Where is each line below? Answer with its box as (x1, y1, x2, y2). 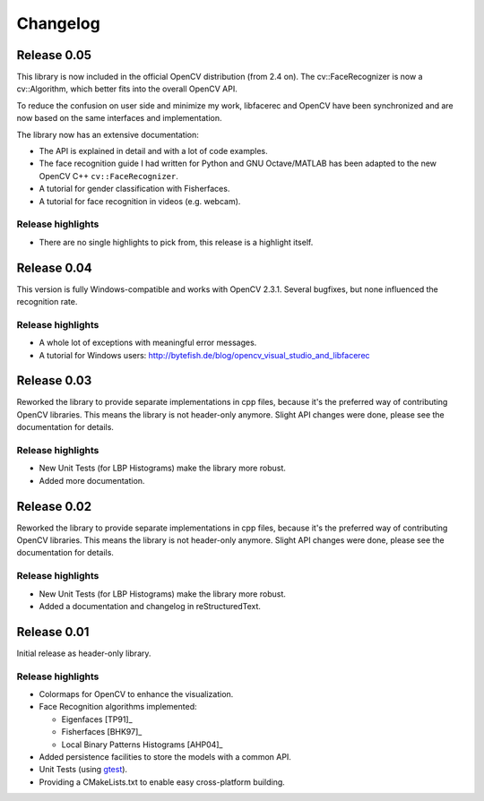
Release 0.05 (16, 47, 92, 63)
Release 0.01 (16, 624, 90, 640)
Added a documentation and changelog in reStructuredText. (39, 600, 262, 611)
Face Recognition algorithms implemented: (39, 702, 197, 712)
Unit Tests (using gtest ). (39, 764, 128, 775)
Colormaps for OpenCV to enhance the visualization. (39, 689, 234, 700)
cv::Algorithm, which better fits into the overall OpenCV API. (16, 83, 238, 94)
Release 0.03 (16, 373, 92, 389)
